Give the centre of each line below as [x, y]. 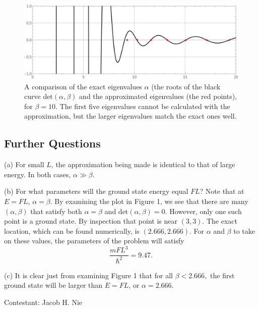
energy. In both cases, [38, 174]
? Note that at [222, 191]
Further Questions [52, 143]
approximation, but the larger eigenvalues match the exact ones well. [131, 116]
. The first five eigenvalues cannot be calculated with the [143, 106]
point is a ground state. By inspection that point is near [91, 221]
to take [244, 230]
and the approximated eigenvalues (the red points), [158, 96]
